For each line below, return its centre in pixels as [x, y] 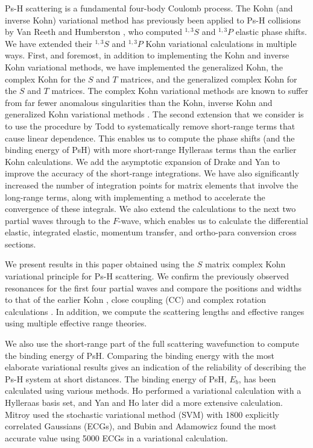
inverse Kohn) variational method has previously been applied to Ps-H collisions [153, 20]
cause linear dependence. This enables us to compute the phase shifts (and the [150, 138]
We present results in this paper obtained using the [100, 264]
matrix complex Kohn [245, 264]
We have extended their [49, 43]
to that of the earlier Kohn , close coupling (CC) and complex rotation [136, 300]
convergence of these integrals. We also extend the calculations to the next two [150, 209]
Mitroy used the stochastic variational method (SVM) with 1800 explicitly [142, 414]
